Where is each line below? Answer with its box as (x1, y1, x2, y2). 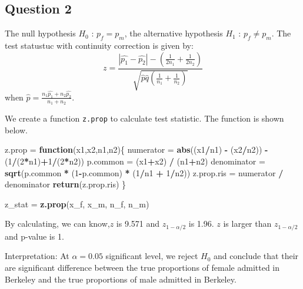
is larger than (223, 217, 272, 230)
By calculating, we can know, (5, 217, 110, 230)
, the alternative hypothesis (124, 27, 223, 39)
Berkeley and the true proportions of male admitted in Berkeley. (5, 273, 237, 285)
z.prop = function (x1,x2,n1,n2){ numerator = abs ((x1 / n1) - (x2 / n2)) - (5, 143, 268, 156)
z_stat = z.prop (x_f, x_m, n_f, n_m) (5, 197, 149, 210)
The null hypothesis (5, 27, 76, 39)
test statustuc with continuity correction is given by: (5, 39, 194, 51)
